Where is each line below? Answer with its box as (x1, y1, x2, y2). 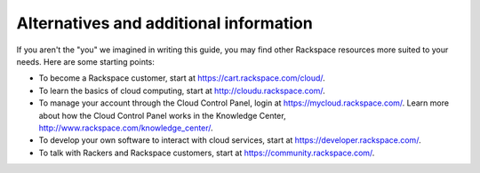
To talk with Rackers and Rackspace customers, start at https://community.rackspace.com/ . (38, 147, 375, 158)
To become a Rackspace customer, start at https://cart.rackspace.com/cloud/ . (38, 73, 326, 83)
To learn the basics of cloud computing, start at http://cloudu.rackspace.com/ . (38, 85, 326, 96)
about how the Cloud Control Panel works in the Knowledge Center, (38, 110, 286, 121)
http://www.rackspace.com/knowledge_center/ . (38, 122, 213, 133)
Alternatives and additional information (16, 13, 313, 33)
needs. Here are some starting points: (16, 56, 156, 67)
